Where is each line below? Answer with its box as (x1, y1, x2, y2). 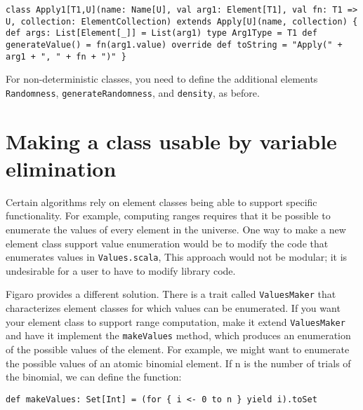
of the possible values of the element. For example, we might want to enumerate (6, 342, 350, 357)
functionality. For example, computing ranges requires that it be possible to (6, 208, 331, 223)
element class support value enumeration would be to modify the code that (6, 235, 329, 250)
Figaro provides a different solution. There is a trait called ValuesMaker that (6, 287, 336, 301)
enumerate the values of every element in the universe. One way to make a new (6, 222, 346, 237)
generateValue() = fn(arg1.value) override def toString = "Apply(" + (6, 39, 343, 50)
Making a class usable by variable (6, 126, 337, 155)
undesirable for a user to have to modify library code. (6, 263, 236, 278)
